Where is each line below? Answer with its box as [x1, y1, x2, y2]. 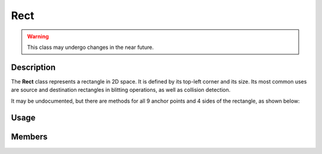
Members [11, 132, 48, 142]
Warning [27, 33, 49, 40]
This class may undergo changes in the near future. [27, 44, 154, 51]
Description [11, 62, 56, 72]
